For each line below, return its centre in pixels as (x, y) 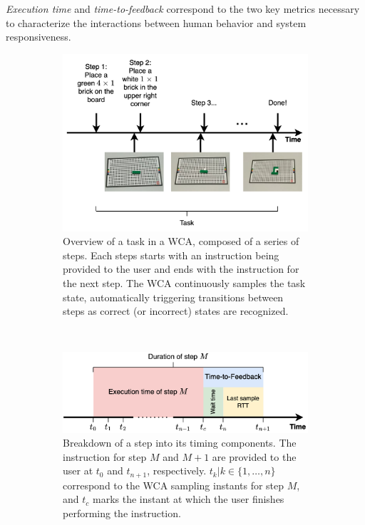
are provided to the (254, 456)
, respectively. (177, 471)
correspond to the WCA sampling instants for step (174, 485)
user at (78, 471)
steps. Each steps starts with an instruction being (171, 255)
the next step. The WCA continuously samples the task (184, 283)
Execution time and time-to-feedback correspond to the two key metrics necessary (183, 9)
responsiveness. (38, 37)
